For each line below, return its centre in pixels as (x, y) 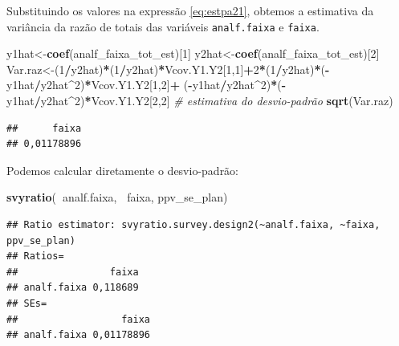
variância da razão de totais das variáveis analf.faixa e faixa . (163, 26)
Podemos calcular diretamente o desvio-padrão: (123, 170)
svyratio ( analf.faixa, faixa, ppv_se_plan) (117, 197)
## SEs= (27, 303)
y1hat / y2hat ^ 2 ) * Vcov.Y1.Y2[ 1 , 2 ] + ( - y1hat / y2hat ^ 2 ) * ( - (147, 85)
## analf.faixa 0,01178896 (78, 335)
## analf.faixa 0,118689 (73, 288)
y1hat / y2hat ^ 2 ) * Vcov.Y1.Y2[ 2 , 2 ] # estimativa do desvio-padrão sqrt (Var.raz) (200, 101)
